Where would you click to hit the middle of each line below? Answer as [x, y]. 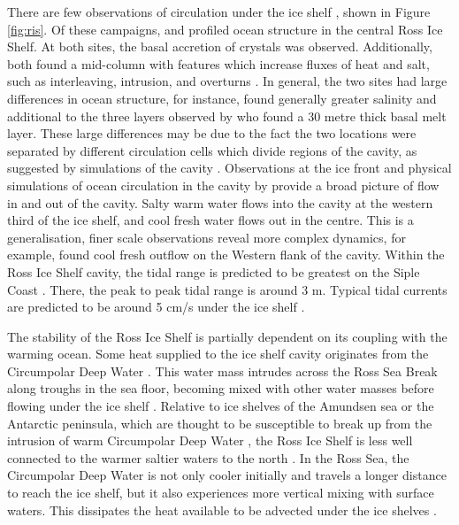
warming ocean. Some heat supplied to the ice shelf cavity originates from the [218, 354]
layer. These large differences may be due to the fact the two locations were [212, 133]
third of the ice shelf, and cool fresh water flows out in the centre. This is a [210, 220]
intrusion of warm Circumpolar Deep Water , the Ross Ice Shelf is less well [210, 440]
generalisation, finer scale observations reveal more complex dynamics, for [207, 237]
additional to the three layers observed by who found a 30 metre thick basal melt [227, 116]
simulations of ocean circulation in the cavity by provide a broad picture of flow [223, 185]
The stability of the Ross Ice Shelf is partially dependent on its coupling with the [227, 336]
